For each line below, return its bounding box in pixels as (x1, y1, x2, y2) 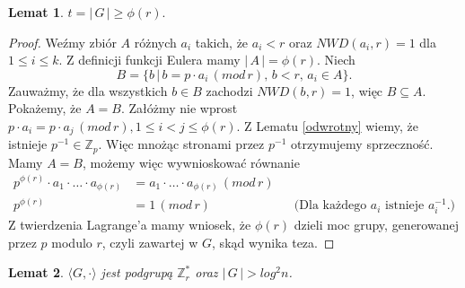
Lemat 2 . (8, 263, 64, 282)
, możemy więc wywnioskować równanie (82, 153, 300, 171)
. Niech (316, 50, 355, 69)
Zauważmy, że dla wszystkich (8, 81, 168, 100)
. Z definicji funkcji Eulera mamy (58, 50, 241, 69)
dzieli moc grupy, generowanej (294, 215, 459, 234)
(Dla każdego (294, 199, 367, 213)
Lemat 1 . (8, 3, 64, 21)
